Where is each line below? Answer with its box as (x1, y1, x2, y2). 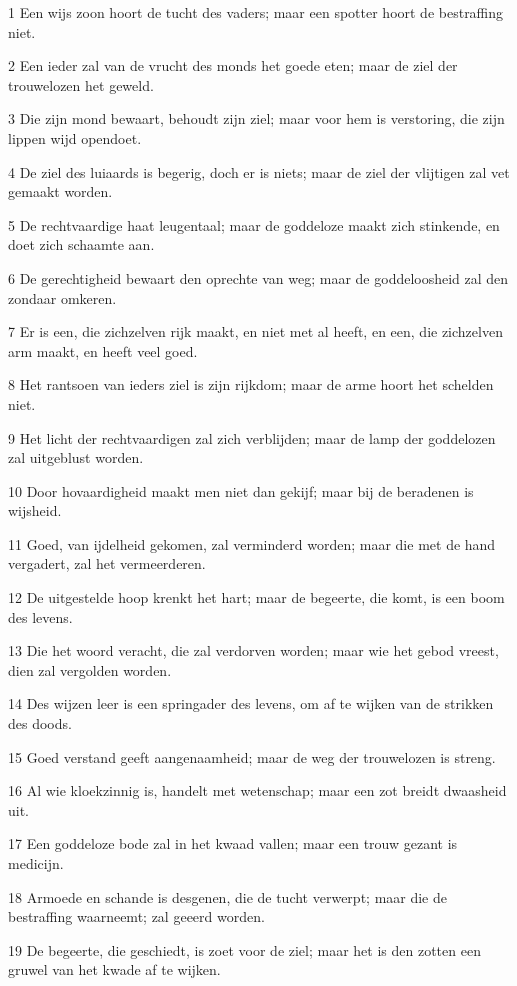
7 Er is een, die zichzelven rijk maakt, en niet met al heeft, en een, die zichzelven (8, 321, 503, 342)
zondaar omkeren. (8, 287, 117, 308)
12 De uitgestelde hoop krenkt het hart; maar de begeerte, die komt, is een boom (8, 587, 505, 608)
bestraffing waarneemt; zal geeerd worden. (8, 906, 265, 927)
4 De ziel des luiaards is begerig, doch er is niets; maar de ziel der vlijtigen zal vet (8, 161, 510, 182)
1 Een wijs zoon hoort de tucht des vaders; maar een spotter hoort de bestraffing (8, 2, 504, 22)
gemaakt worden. (8, 181, 113, 202)
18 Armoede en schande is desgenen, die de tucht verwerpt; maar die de (8, 886, 447, 907)
